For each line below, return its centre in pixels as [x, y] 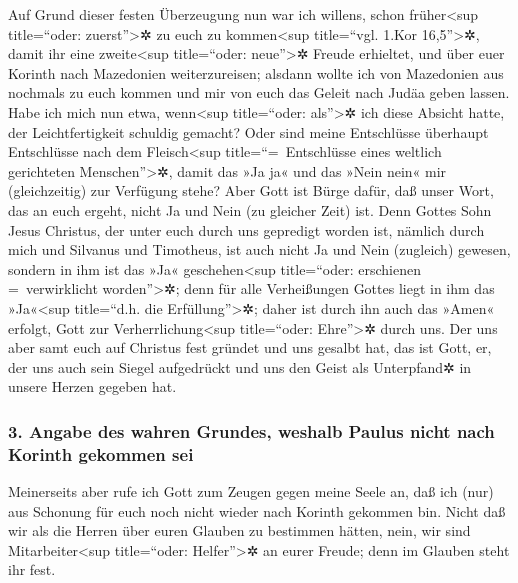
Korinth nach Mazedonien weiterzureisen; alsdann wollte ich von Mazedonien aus [256, 72]
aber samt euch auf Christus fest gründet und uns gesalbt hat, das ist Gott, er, [250, 347]
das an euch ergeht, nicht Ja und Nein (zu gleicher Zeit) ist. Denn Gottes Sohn [250, 209]
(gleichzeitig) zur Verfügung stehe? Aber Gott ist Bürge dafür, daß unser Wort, [251, 190]
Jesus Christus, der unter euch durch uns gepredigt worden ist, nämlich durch [246, 229]
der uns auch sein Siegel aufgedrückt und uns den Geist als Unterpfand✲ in [240, 366]
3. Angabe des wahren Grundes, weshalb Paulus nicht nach [251, 430]
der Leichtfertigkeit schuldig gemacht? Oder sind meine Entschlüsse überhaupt [248, 131]
